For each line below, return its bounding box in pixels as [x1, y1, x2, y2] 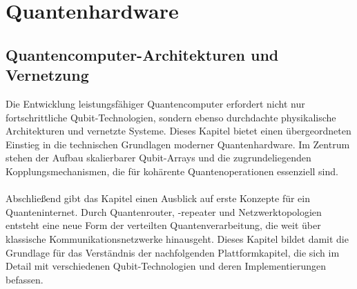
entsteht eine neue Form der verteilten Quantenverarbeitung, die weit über [6, 218, 321, 232]
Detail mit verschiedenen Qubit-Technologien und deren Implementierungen [6, 259, 326, 273]
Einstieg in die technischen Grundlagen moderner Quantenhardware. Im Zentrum [6, 137, 350, 151]
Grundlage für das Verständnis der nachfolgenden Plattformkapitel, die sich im [6, 245, 340, 259]
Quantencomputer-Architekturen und [6, 43, 279, 65]
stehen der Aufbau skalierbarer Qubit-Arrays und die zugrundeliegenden [6, 150, 311, 165]
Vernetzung [6, 64, 89, 86]
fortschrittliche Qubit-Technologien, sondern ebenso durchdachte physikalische [6, 110, 336, 124]
